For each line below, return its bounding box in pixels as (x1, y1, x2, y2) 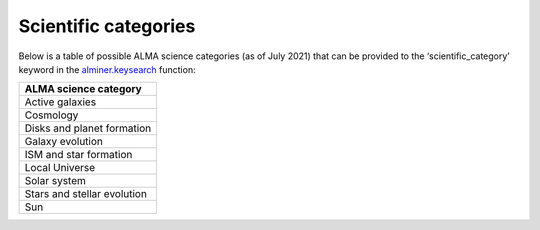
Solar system (24, 174, 87, 188)
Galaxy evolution (24, 135, 104, 149)
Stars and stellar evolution (24, 187, 147, 201)
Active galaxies (24, 95, 97, 109)
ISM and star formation (24, 148, 133, 162)
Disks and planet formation (24, 121, 152, 135)
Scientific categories (18, 15, 196, 37)
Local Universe (24, 161, 96, 175)
